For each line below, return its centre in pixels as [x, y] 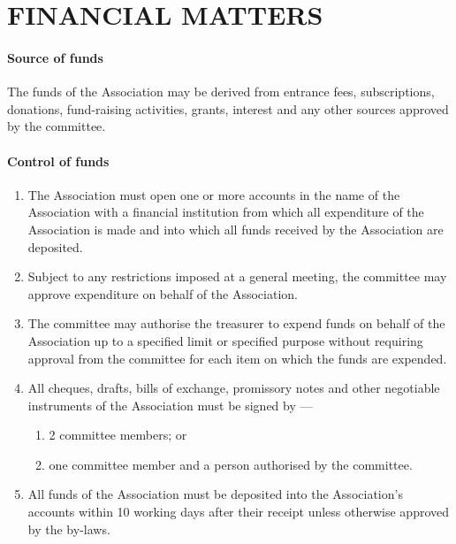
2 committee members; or [118, 435]
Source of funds [55, 57]
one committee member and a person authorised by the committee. [231, 464]
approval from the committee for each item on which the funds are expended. [237, 358]
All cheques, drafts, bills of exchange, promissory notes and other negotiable [234, 388]
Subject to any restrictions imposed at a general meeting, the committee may [237, 276]
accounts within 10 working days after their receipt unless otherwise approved [239, 512]
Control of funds [58, 161]
